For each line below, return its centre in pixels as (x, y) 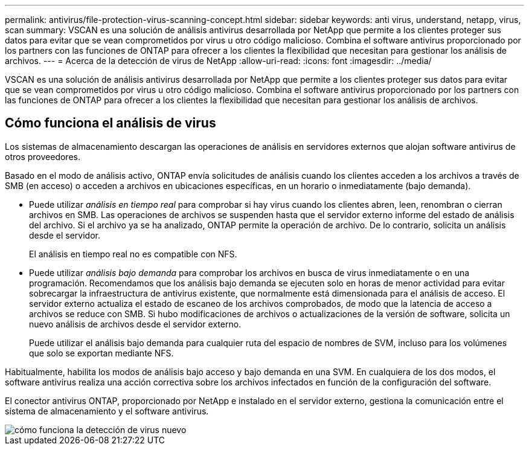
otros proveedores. (43, 156)
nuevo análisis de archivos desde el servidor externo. (135, 324)
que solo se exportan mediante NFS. (101, 353)
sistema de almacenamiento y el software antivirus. (107, 411)
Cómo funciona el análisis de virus (111, 123)
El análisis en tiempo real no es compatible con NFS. (133, 254)
